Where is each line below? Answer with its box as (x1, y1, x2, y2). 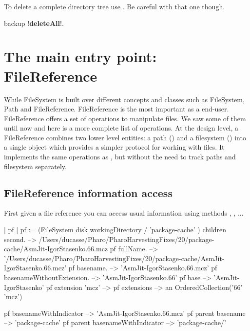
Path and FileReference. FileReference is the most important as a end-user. (4, 104, 229, 114)
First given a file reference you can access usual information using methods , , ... (4, 208, 244, 218)
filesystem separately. (4, 161, 67, 171)
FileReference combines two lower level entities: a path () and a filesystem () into (4, 132, 246, 142)
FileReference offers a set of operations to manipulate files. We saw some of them (4, 113, 246, 123)
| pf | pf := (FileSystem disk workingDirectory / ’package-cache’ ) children (4, 224, 227, 235)
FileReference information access (4, 185, 173, 200)
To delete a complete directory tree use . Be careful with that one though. (4, 1, 225, 11)
